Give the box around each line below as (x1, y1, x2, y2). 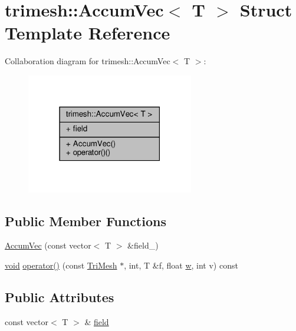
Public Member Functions (5, 211, 166, 230)
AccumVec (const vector (5, 239, 91, 251)
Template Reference (5, 21, 170, 45)
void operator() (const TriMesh (5, 259, 117, 271)
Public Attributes (5, 287, 114, 306)
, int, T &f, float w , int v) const (124, 259, 238, 271)
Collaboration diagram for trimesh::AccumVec (5, 55, 170, 67)
